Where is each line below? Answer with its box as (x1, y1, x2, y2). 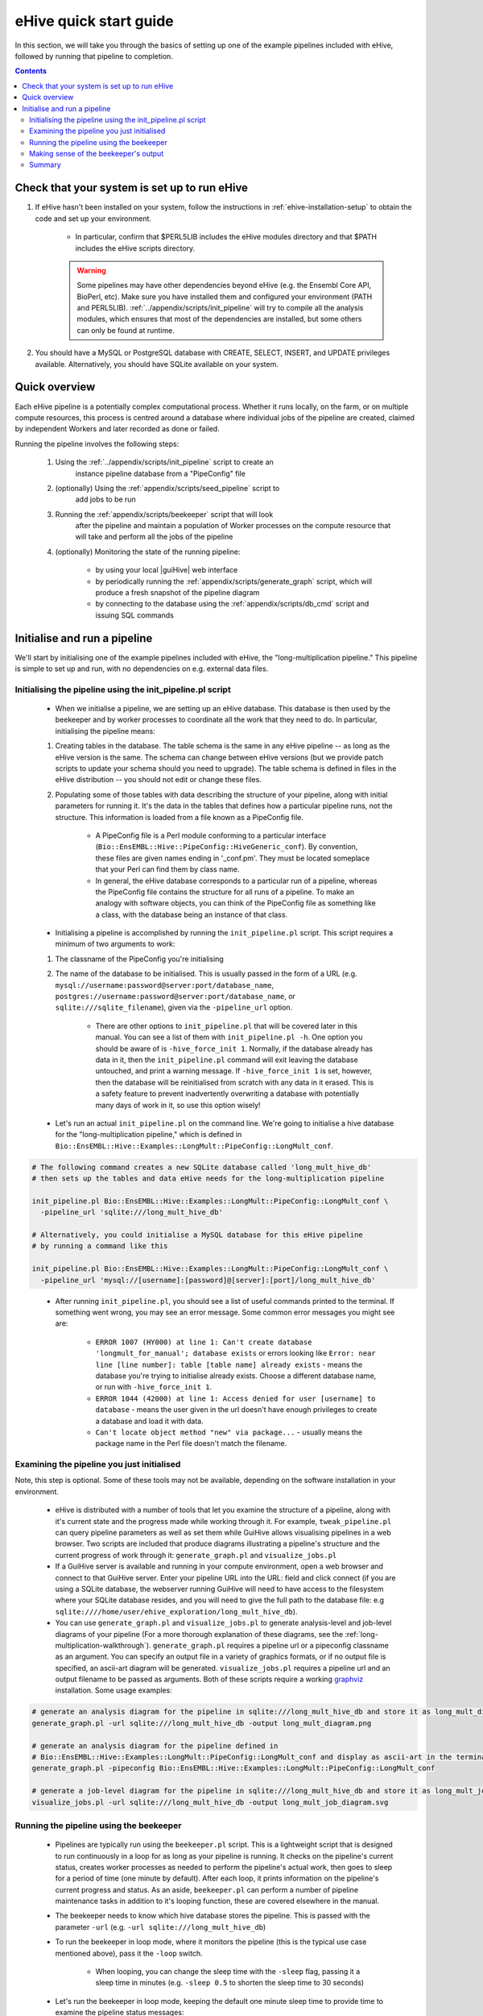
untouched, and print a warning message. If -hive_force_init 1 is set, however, (95, 1066, 373, 1076)
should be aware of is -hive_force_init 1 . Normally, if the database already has (95, 1043, 374, 1053)
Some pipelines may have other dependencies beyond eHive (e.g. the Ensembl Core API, (76, 281, 372, 290)
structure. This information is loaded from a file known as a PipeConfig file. (55, 812, 303, 822)
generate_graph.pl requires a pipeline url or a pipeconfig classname (152, 1640, 390, 1650)
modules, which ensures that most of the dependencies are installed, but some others (76, 314, 362, 324)
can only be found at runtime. (76, 325, 175, 335)
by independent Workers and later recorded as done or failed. (14, 424, 221, 434)
